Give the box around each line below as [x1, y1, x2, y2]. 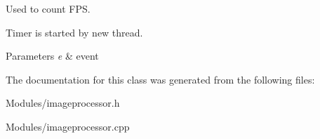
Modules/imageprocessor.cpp [6, 119, 130, 133]
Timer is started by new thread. [6, 25, 143, 39]
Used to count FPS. [6, 1, 91, 15]
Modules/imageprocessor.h [6, 95, 120, 110]
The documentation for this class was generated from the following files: [6, 72, 315, 86]
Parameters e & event [6, 48, 99, 63]
